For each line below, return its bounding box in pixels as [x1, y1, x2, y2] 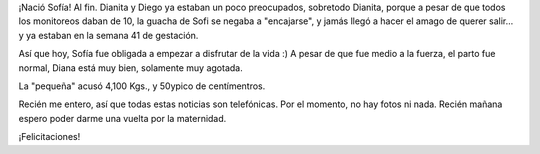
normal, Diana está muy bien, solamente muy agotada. [18, 61, 244, 74]
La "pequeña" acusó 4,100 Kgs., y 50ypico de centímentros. [18, 80, 266, 92]
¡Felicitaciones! [18, 131, 81, 143]
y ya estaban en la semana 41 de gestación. [18, 29, 199, 41]
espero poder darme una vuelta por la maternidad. [18, 112, 227, 124]
